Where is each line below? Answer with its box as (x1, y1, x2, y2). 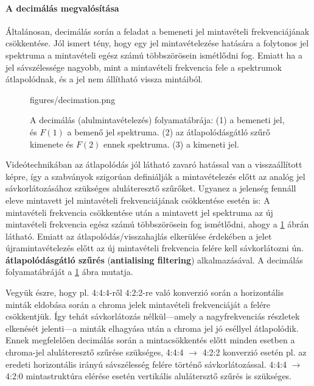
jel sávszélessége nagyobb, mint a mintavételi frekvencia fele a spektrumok (5, 60, 282, 73)
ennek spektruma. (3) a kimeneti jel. (103, 137, 239, 150)
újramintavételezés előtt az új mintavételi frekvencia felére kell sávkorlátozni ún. (5, 241, 304, 254)
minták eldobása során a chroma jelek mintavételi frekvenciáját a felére (5, 298, 271, 310)
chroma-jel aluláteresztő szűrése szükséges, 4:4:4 (5, 346, 184, 359)
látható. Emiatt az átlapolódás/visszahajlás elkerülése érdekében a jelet (5, 229, 272, 242)
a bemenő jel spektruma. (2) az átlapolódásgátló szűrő (67, 125, 270, 138)
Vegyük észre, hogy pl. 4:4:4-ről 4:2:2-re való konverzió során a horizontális (5, 286, 284, 299)
